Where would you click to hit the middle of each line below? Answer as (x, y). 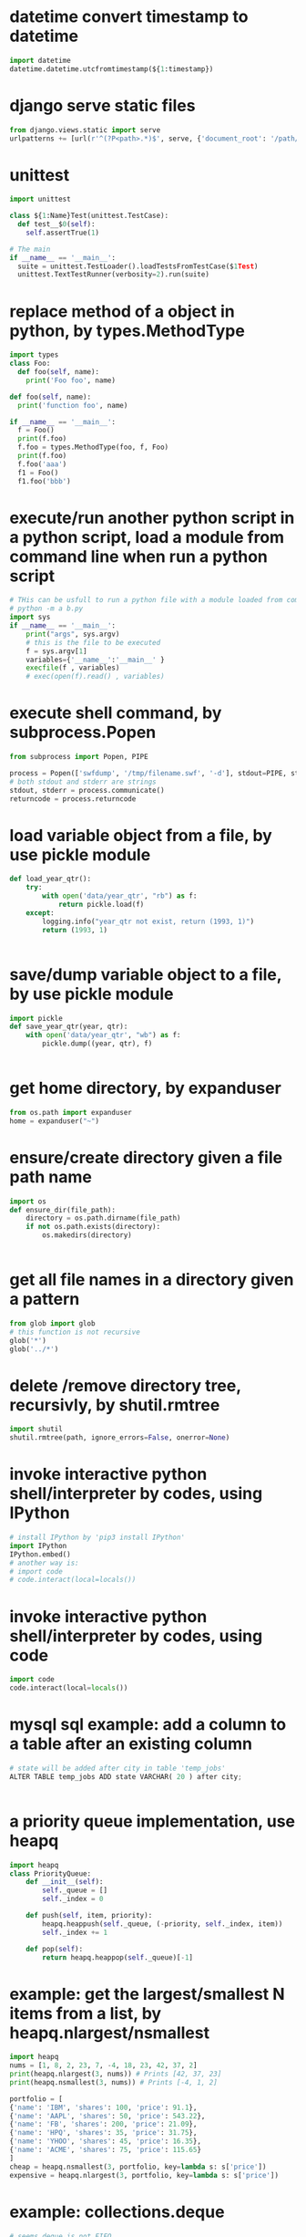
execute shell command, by (116, 713)
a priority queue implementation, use (153, 1821)
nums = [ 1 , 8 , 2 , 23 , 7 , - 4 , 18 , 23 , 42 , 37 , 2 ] (103, 2065)
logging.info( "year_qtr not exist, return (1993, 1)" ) (148, 921)
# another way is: (44, 1563)
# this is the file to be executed (93, 642)
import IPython (38, 1545)
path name (51, 1176)
